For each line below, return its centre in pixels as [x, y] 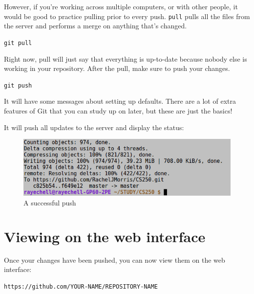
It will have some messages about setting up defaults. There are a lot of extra [120, 101]
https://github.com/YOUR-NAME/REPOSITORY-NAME [81, 286]
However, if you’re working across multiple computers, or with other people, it [121, 6]
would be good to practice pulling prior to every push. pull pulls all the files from [127, 16]
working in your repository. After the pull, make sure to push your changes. [117, 68]
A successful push [50, 202]
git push [18, 85]
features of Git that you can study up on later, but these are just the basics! [118, 110]
